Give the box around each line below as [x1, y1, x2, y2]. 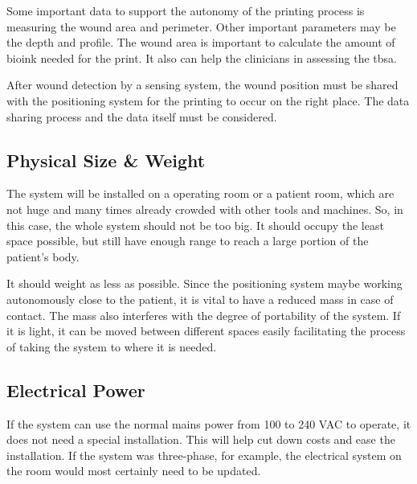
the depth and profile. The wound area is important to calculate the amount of [6, 34, 395, 51]
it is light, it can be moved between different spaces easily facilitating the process [6, 322, 406, 339]
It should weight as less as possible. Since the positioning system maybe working [6, 275, 403, 292]
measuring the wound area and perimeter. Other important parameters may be [6, 18, 396, 35]
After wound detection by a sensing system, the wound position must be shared [6, 76, 399, 93]
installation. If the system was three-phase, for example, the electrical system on [6, 446, 402, 463]
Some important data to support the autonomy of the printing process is [6, 2, 365, 18]
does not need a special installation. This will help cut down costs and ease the [6, 431, 395, 448]
